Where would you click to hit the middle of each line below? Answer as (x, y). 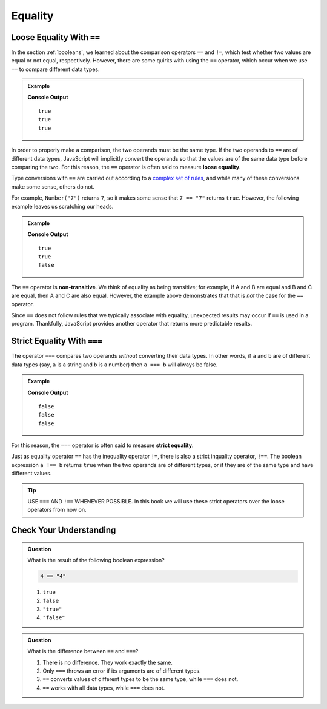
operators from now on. (57, 510)
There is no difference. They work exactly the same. (107, 662)
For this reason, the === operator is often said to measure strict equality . (102, 445)
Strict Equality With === (57, 341)
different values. (31, 474)
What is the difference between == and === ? (83, 651)
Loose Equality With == (55, 37)
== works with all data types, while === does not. (104, 688)
